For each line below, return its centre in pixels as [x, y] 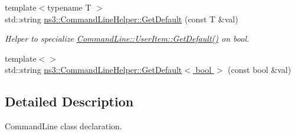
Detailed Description [69, 101]
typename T [69, 7]
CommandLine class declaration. [63, 126]
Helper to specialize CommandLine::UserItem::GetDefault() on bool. [127, 38]
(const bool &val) [260, 70]
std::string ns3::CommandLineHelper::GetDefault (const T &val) [122, 19]
